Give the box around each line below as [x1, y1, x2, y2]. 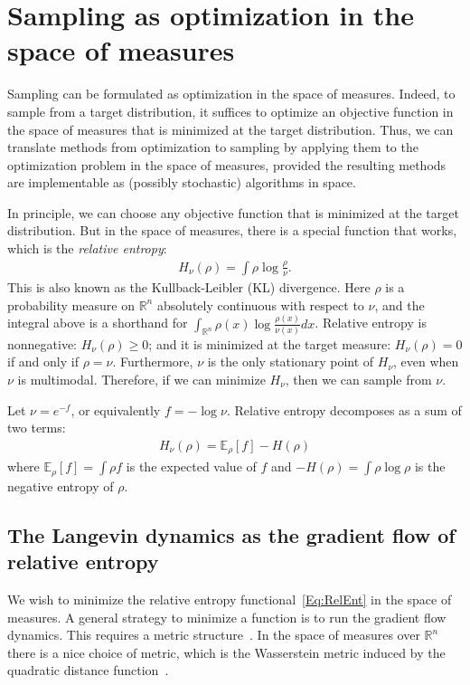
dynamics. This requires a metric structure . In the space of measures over [7, 625, 420, 644]
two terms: [7, 418, 66, 437]
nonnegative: [7, 334, 78, 353]
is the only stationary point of [207, 352, 374, 371]
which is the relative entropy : [7, 239, 167, 258]
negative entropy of [7, 476, 114, 495]
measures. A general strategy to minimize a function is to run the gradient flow [7, 607, 446, 626]
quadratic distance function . [7, 661, 169, 680]
